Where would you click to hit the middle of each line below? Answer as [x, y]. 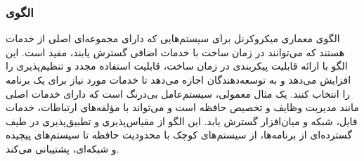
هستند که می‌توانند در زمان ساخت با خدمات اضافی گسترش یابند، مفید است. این [175, 52]
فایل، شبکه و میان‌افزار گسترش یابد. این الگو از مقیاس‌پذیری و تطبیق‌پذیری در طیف [182, 121]
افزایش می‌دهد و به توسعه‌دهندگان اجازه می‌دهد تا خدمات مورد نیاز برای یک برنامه [178, 79]
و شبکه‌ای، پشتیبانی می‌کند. [63, 148]
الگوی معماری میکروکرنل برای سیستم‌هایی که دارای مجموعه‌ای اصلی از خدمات [173, 38]
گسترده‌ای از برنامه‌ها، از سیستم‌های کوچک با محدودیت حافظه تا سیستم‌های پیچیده [179, 135]
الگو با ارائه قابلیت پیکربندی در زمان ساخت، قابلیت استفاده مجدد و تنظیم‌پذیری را [177, 66]
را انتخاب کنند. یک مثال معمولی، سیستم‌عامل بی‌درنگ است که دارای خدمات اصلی [178, 93]
